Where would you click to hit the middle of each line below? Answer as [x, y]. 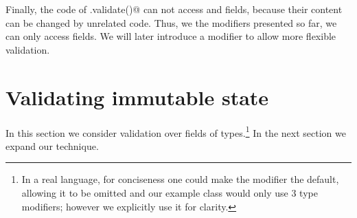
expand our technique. [52, 145]
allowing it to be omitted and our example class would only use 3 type [170, 192]
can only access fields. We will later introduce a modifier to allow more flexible [171, 36]
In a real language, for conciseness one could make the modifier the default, [180, 179]
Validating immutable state [137, 97]
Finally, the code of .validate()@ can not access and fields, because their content [174, 9]
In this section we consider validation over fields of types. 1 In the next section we [176, 131]
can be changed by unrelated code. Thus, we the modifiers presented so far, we [171, 22]
